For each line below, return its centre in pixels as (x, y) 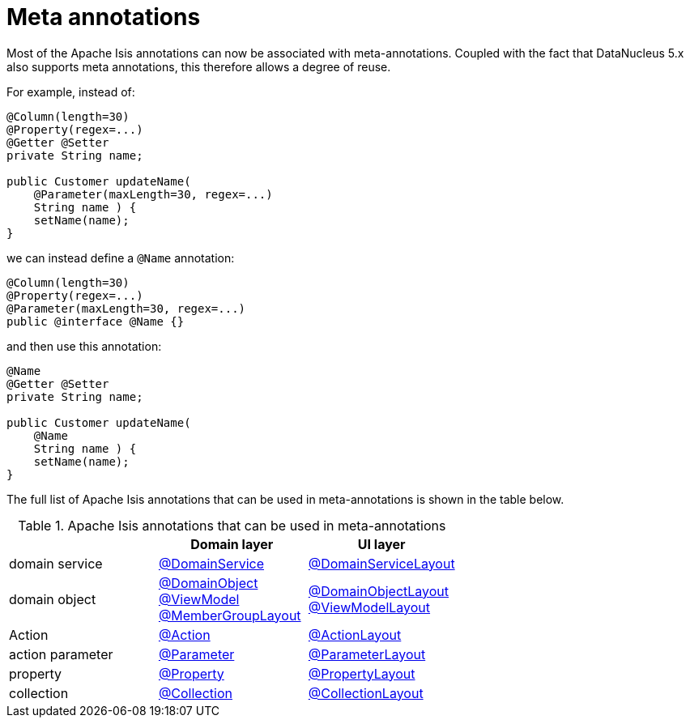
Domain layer (232, 544)
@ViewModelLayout (369, 607)
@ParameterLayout (367, 654)
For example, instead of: (71, 92)
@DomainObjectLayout (379, 591)
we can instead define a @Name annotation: (121, 258)
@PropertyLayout (362, 673)
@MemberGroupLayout (230, 615)
